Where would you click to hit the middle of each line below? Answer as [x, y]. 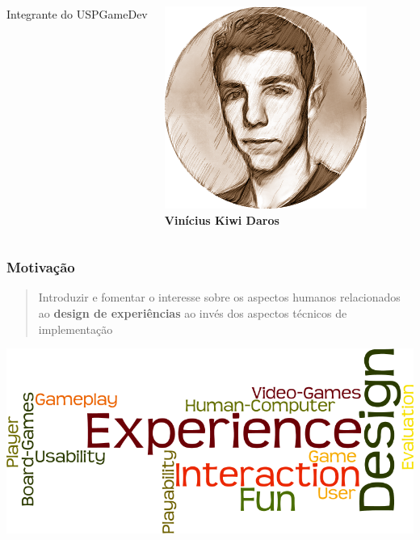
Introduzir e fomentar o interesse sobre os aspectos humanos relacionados [219, 297]
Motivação [41, 267]
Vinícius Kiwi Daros [222, 219]
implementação [76, 329]
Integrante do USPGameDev [77, 14]
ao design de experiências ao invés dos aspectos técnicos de [193, 313]
